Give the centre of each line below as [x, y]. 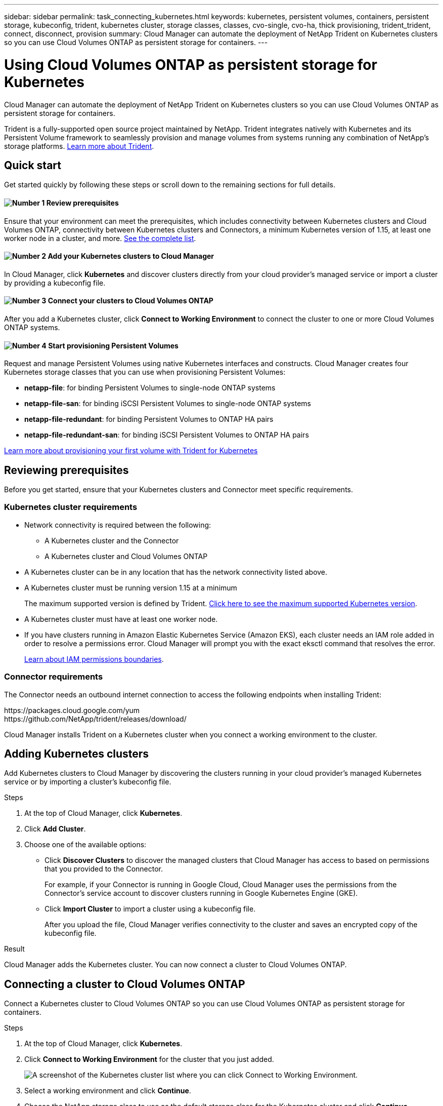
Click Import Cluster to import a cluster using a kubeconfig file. [150, 909]
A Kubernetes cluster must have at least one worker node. [121, 619]
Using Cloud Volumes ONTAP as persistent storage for [191, 65]
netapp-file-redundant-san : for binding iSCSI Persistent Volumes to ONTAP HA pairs [167, 435]
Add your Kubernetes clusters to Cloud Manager [131, 256]
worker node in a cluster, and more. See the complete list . [100, 238]
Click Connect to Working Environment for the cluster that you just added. [149, 1059]
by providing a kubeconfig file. [55, 283]
